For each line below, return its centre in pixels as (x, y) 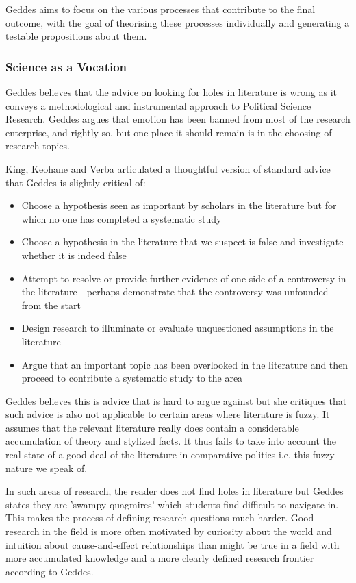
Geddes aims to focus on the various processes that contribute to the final (161, 9)
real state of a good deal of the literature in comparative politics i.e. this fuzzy (170, 455)
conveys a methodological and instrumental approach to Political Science (158, 105)
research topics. (38, 146)
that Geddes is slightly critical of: (76, 182)
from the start (51, 305)
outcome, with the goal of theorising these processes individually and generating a (178, 22)
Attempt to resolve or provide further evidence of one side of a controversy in (184, 278)
